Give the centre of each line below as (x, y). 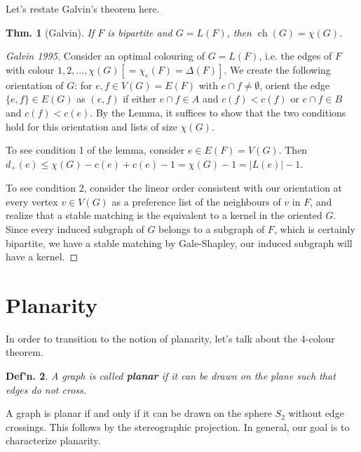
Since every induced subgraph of (75, 228)
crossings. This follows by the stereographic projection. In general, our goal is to (178, 426)
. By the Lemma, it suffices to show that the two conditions (218, 112)
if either (140, 99)
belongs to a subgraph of (212, 228)
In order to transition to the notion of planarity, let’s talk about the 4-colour (170, 338)
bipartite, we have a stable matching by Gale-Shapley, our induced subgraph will (179, 242)
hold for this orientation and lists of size (92, 126)
